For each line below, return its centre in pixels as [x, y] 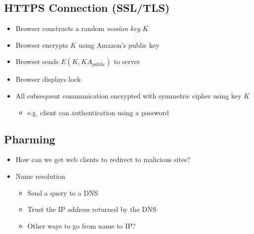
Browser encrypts [42, 45]
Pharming [30, 139]
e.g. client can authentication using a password [98, 112]
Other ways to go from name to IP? [82, 225]
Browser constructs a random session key [78, 28]
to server [127, 61]
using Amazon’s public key [119, 45]
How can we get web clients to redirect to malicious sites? [103, 159]
